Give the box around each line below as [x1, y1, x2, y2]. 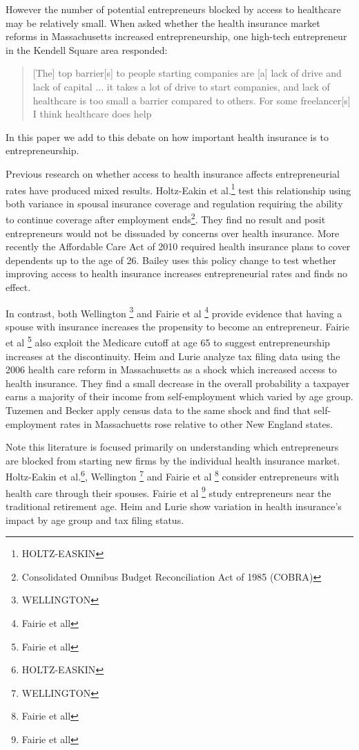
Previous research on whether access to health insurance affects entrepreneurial [6, 166, 340, 180]
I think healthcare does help [32, 106, 152, 121]
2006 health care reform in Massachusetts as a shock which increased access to [6, 362, 337, 377]
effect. [6, 280, 31, 294]
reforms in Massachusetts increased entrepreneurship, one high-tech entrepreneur [6, 29, 347, 44]
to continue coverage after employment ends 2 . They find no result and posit [6, 210, 326, 227]
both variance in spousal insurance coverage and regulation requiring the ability [6, 196, 343, 210]
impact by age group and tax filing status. [6, 512, 184, 527]
